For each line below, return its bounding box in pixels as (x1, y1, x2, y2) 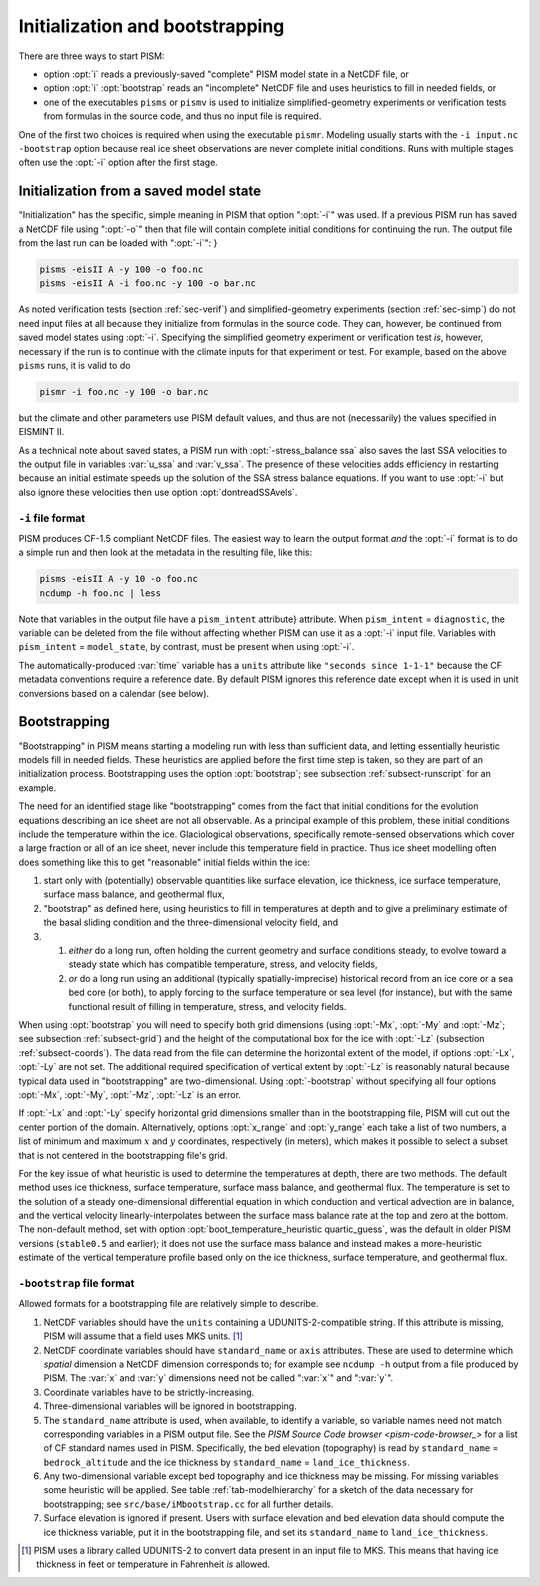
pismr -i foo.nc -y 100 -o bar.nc (39, 386, 209, 397)
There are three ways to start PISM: (18, 50, 165, 62)
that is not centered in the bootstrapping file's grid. (18, 1149, 229, 1161)
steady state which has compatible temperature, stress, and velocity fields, (68, 958, 378, 970)
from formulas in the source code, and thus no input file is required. (43, 110, 322, 122)
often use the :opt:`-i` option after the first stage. (18, 156, 219, 169)
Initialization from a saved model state (18, 183, 262, 200)
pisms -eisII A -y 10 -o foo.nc (39, 573, 199, 585)
